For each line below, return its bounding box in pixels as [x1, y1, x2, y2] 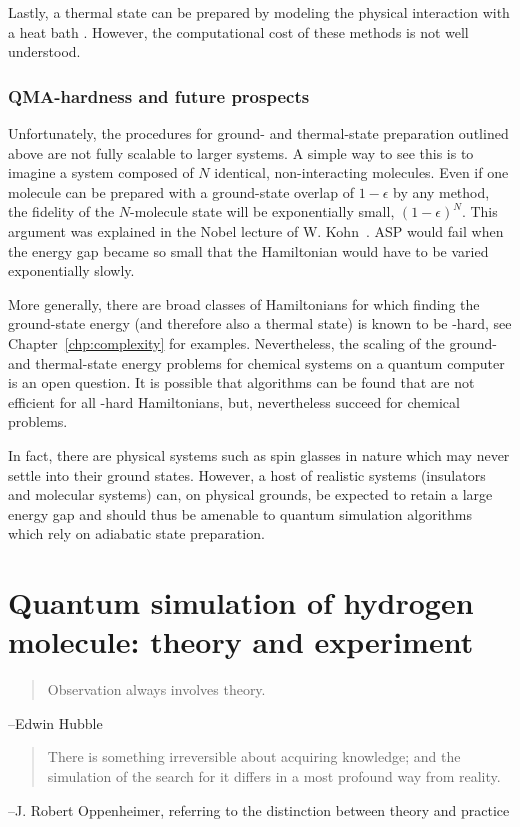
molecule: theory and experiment [8, 621, 474, 662]
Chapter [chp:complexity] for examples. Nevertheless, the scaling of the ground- [8, 332, 497, 353]
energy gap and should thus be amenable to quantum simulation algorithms [8, 503, 472, 524]
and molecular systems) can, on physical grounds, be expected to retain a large [8, 484, 493, 505]
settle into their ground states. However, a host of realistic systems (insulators [8, 464, 486, 485]
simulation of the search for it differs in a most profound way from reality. [47, 765, 501, 786]
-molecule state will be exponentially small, [130, 201, 395, 222]
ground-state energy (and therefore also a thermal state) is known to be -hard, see [8, 313, 512, 334]
